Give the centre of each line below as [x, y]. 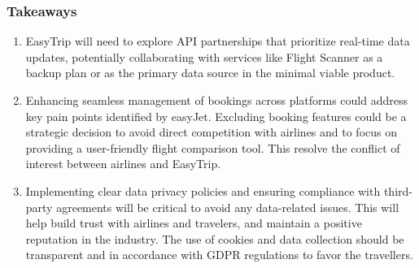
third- [398, 190]
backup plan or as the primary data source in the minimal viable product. [210, 73]
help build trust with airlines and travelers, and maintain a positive [194, 223]
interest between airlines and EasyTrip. [123, 164]
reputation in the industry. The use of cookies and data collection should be [215, 238]
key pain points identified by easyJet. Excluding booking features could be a [216, 116]
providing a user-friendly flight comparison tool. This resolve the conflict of [213, 147]
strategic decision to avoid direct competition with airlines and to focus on [211, 132]
